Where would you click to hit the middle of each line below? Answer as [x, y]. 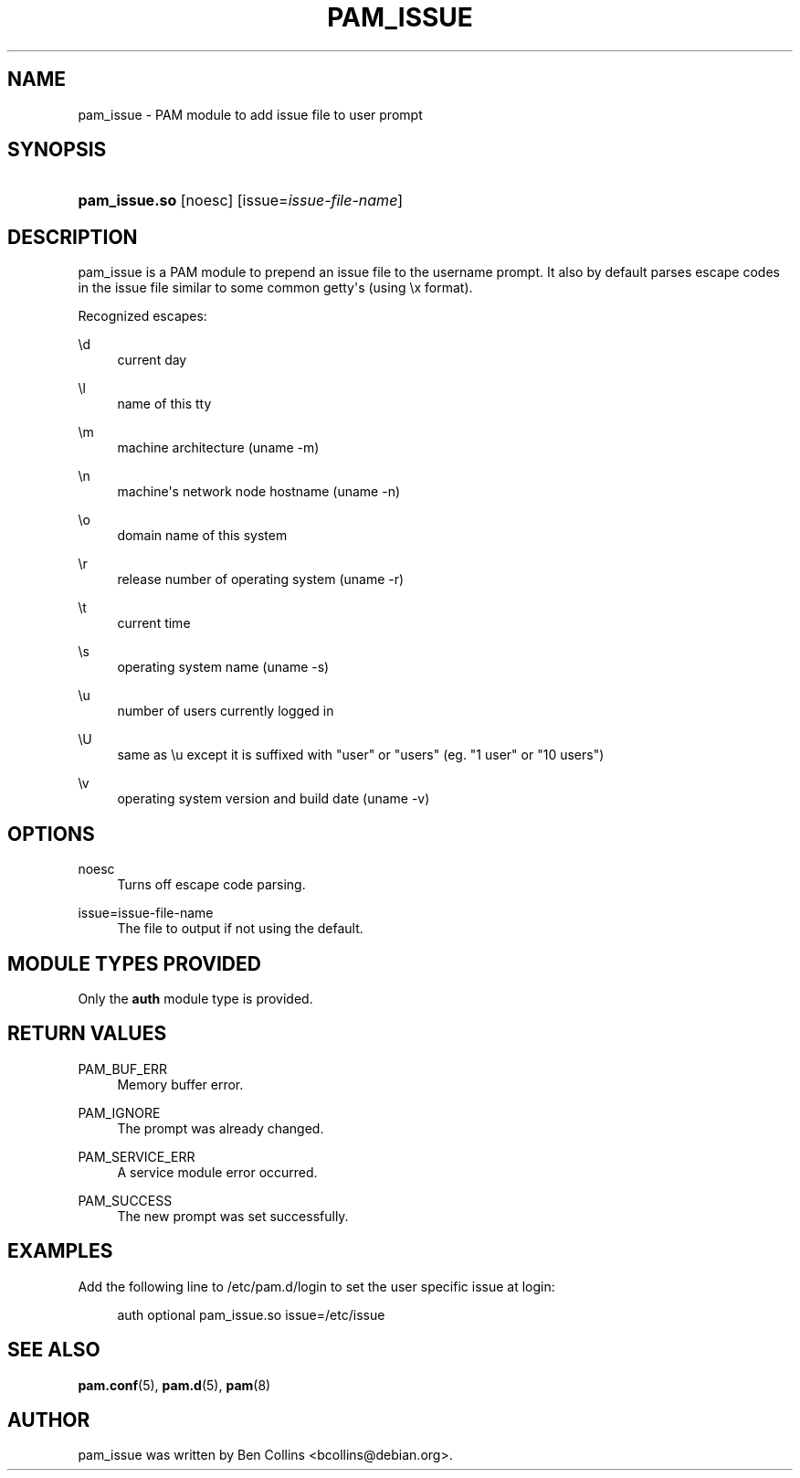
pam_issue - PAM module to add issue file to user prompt [250, 114]
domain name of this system [202, 536]
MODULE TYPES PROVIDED [134, 963]
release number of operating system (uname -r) [261, 580]
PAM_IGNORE [119, 1112]
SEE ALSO [54, 1350]
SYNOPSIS [57, 150]
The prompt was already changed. [221, 1128]
